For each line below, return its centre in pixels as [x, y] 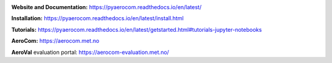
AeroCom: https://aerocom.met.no [55, 41]
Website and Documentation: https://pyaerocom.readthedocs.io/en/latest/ [107, 7]
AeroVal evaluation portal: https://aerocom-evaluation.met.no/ [90, 52]
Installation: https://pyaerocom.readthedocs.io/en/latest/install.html [97, 18]
